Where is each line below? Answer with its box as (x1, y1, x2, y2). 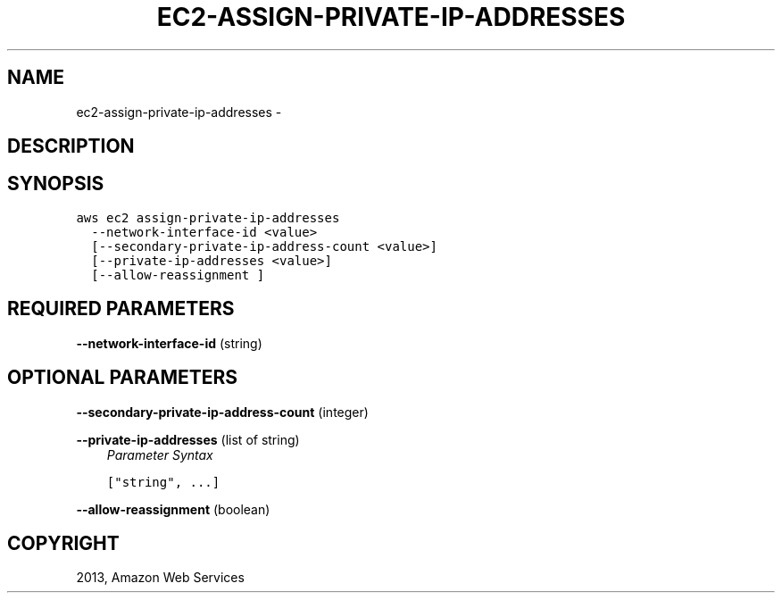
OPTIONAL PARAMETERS (7, 366, 238, 389)
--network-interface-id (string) (76, 335, 262, 351)
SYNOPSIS (7, 172, 104, 196)
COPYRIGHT (7, 531, 120, 554)
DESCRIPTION (7, 135, 135, 158)
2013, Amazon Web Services (76, 570, 245, 586)
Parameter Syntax (106, 446, 213, 462)
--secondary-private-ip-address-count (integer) (76, 404, 369, 420)
